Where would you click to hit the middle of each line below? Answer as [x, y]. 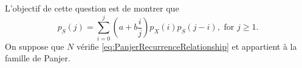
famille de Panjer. [38, 58]
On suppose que [35, 46]
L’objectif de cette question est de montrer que [92, 8]
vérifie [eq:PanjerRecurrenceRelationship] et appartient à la [187, 46]
